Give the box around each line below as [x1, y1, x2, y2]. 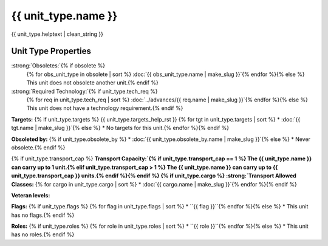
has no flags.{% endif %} [11, 211, 75, 219]
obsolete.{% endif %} [11, 143, 66, 151]
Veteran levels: [11, 191, 50, 199]
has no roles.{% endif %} [11, 231, 75, 238]
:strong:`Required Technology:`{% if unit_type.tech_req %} [11, 87, 158, 95]
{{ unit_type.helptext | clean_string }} [11, 30, 103, 38]
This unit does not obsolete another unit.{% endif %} [26, 79, 159, 86]
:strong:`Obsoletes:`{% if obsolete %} [11, 62, 106, 69]
